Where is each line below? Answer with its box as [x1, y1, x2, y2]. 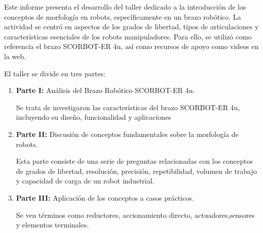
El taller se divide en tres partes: [4, 68, 106, 78]
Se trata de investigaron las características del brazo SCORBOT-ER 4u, [16, 102, 240, 112]
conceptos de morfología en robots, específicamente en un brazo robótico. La [4, 11, 241, 22]
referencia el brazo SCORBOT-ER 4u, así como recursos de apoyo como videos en [4, 41, 259, 52]
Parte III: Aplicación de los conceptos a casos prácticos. [16, 192, 194, 203]
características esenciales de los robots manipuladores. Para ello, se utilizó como [4, 31, 252, 41]
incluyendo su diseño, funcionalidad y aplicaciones [16, 112, 171, 122]
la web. [4, 51, 26, 61]
